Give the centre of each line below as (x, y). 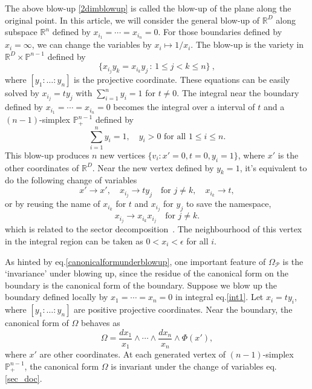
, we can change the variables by (92, 44)
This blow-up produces (47, 155)
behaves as (100, 323)
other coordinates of (42, 167)
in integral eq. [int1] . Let (219, 297)
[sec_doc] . (24, 378)
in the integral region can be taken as (74, 240)
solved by (22, 93)
